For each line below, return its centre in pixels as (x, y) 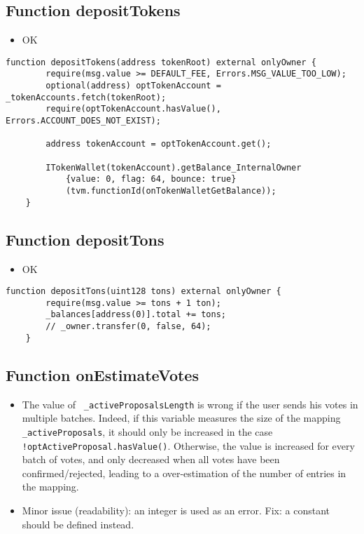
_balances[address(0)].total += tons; (136, 315)
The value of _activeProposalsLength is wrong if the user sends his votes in (190, 404)
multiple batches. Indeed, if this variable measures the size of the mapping (181, 418)
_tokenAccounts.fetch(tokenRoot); (86, 97)
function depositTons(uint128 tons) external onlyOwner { (143, 292)
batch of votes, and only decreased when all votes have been (151, 459)
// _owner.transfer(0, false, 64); (128, 327)
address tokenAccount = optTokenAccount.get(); (159, 144)
